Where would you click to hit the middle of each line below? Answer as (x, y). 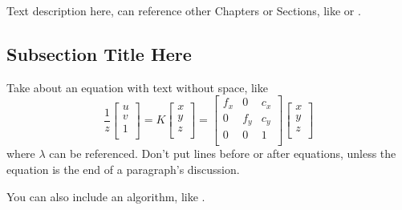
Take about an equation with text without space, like (137, 87)
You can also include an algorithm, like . (106, 196)
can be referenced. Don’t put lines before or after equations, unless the (223, 153)
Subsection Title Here (99, 53)
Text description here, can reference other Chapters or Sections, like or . (184, 10)
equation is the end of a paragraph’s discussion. (123, 170)
